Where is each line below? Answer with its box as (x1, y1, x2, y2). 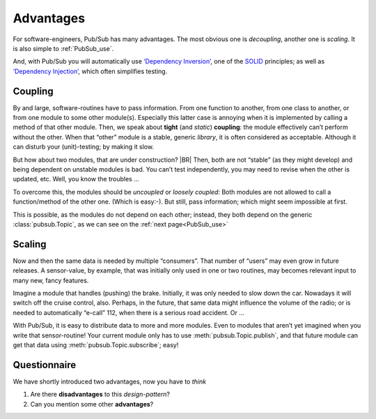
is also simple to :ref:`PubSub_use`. (13, 44, 114, 52)
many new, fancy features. (13, 276, 89, 284)
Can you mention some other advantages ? (30, 399, 154, 408)
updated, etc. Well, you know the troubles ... (13, 175, 139, 183)
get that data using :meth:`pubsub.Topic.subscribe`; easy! (13, 340, 179, 349)
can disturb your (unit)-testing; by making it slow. (13, 143, 155, 151)
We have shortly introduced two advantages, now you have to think (13, 377, 207, 386)
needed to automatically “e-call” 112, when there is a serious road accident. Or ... (13, 308, 245, 317)
